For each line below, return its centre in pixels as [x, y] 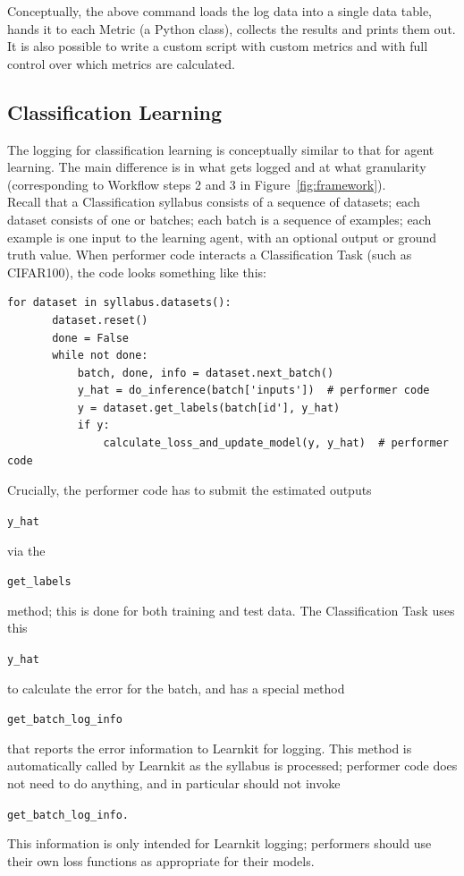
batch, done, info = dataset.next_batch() [206, 373]
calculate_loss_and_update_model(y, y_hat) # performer [276, 443]
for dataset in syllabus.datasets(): [119, 303]
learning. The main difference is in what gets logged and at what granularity [217, 167]
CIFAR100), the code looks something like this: [137, 272]
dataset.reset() [100, 320]
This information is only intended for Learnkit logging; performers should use [219, 843]
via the [26, 550]
